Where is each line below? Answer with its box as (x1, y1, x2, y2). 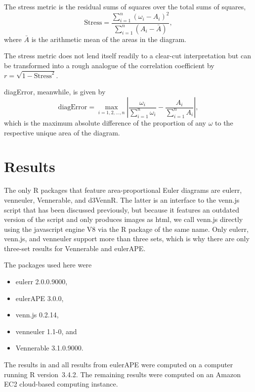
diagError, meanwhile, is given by (4, 87, 106, 97)
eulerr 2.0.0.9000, (15, 276, 68, 287)
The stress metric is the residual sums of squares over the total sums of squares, (4, 1, 246, 11)
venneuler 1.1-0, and (15, 326, 77, 336)
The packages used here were (4, 260, 92, 270)
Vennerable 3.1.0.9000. (15, 343, 84, 353)
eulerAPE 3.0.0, (15, 293, 64, 303)
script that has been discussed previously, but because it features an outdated (4, 204, 239, 215)
